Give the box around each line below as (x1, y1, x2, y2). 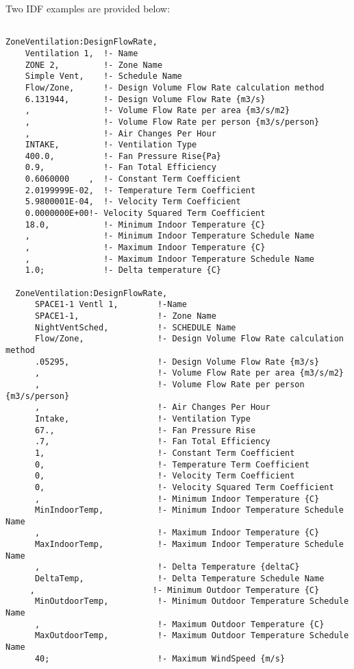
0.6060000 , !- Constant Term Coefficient (25, 174, 241, 184)
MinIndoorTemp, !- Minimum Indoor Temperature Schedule (34, 505, 344, 515)
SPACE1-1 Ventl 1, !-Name (34, 300, 187, 310)
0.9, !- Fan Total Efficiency (25, 162, 216, 173)
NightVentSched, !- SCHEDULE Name (34, 322, 236, 332)
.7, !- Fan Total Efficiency (34, 437, 270, 447)
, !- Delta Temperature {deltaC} (34, 562, 300, 572)
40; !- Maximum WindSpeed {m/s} (34, 653, 286, 664)
